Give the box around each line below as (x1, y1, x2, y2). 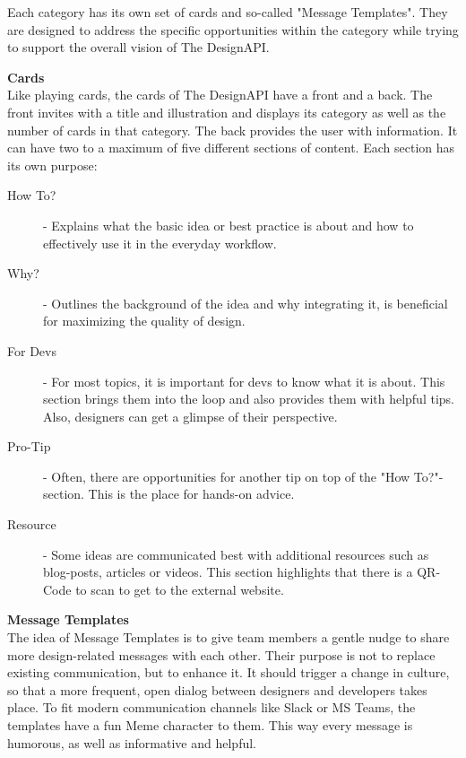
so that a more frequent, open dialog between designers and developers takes (7, 680, 427, 699)
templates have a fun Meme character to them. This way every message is (7, 716, 413, 734)
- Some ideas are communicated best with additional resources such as (43, 545, 429, 563)
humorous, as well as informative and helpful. (7, 733, 256, 752)
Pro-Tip (7, 437, 51, 456)
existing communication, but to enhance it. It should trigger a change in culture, (7, 663, 450, 682)
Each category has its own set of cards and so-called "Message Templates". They (7, 3, 448, 21)
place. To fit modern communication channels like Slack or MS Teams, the (7, 698, 416, 717)
